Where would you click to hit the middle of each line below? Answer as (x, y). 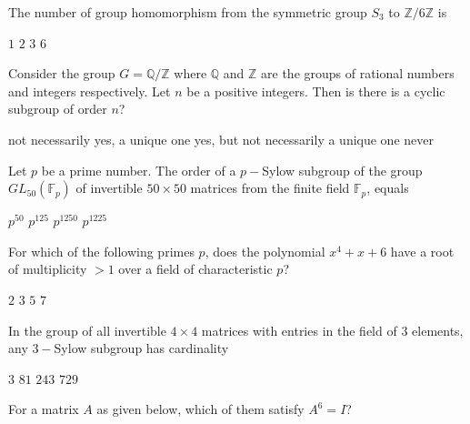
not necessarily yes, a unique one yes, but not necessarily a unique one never (221, 139)
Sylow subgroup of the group (342, 170)
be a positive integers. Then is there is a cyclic (316, 91)
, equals (388, 188)
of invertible (109, 188)
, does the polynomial (265, 251)
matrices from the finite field (270, 188)
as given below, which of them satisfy (200, 409)
